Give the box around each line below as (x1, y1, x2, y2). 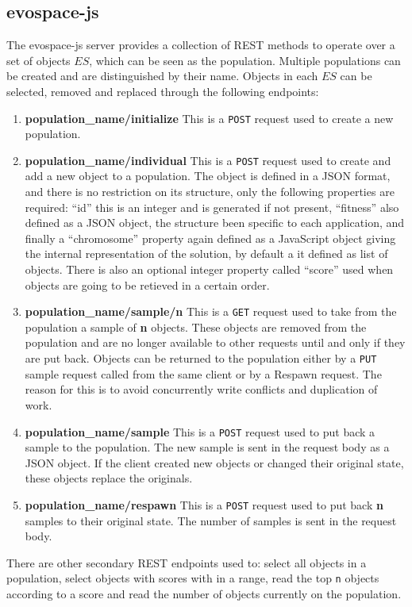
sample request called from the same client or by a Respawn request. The (25, 365, 382, 382)
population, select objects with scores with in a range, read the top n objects (6, 570, 379, 586)
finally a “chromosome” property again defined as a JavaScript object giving (25, 229, 396, 246)
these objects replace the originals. (25, 470, 193, 486)
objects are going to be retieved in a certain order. (25, 276, 270, 293)
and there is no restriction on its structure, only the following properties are (25, 183, 395, 200)
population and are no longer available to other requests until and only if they (25, 334, 406, 351)
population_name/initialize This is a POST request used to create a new (25, 109, 394, 126)
